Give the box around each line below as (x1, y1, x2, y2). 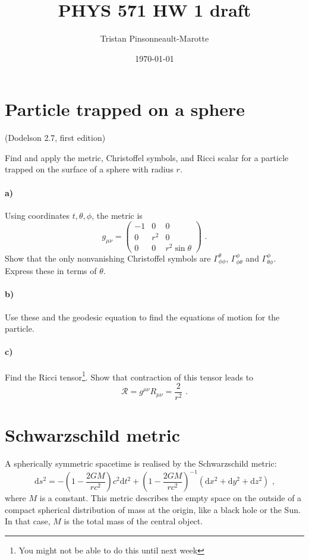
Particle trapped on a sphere (5, 97, 245, 121)
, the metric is (92, 209, 143, 221)
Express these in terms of (5, 265, 97, 277)
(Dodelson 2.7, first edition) (5, 131, 106, 144)
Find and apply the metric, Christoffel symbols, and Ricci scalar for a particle (5, 151, 289, 163)
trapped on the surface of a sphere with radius (5, 163, 174, 175)
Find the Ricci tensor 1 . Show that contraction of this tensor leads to (5, 369, 254, 383)
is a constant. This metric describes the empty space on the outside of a (39, 492, 302, 504)
